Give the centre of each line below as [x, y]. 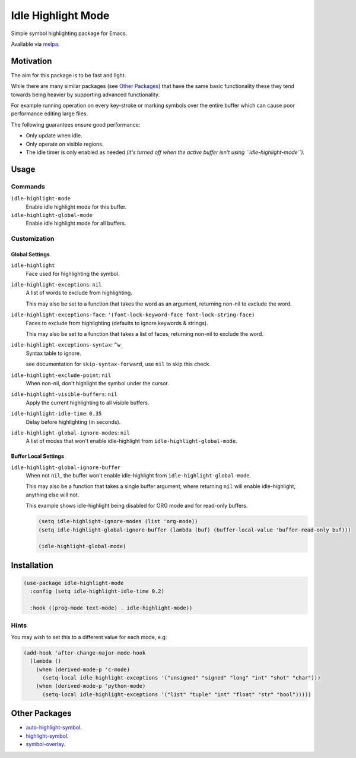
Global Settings [30, 254]
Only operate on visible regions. [65, 144]
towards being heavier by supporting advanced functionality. [85, 95]
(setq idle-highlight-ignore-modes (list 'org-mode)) [118, 521]
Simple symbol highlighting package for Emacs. [69, 33]
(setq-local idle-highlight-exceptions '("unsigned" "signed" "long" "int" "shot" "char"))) [182, 678]
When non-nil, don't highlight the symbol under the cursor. [97, 383]
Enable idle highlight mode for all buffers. [76, 224]
